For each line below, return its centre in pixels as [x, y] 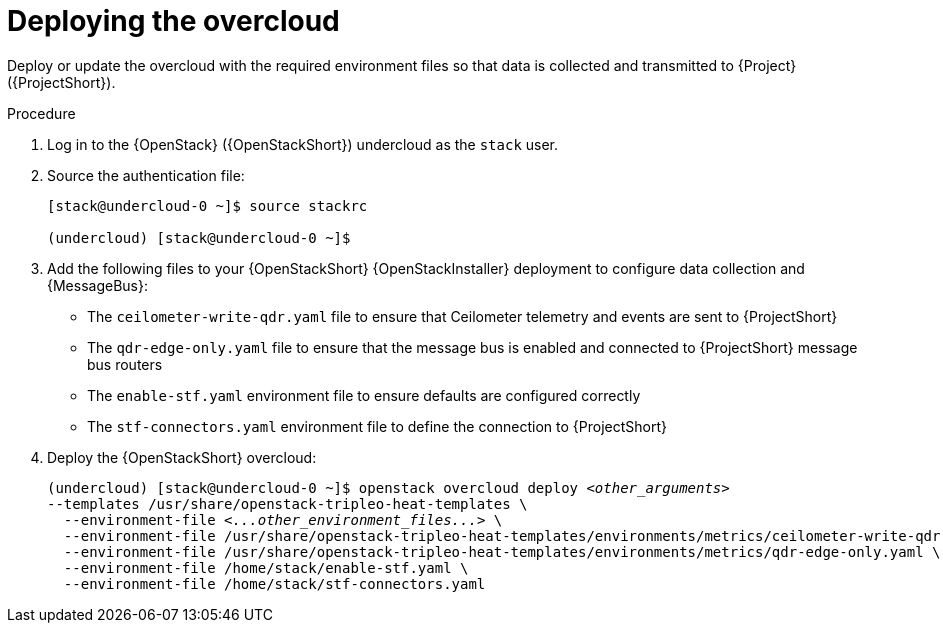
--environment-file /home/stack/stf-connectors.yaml [274, 583]
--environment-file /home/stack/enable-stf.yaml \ [266, 567]
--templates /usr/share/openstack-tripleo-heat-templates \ [287, 503]
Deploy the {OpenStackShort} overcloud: [182, 457]
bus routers [125, 364]
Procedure [41, 113]
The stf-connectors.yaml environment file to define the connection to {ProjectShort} [377, 426]
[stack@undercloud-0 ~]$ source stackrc [207, 205]
